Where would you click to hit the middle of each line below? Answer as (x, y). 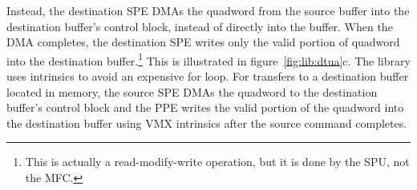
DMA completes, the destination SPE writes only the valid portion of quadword (203, 42)
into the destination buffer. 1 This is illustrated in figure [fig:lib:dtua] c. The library (208, 59)
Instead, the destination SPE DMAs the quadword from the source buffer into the (208, 10)
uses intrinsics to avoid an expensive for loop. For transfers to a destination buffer (208, 76)
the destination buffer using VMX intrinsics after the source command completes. (207, 123)
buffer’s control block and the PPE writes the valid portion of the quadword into (205, 107)
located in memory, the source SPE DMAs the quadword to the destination (192, 91)
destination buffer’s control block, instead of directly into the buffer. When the (200, 26)
